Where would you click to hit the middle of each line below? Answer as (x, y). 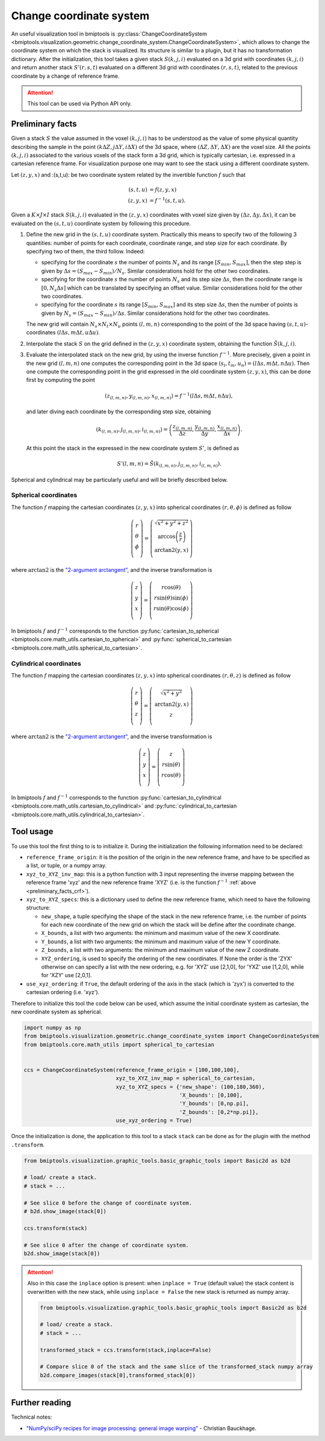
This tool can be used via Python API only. (80, 104)
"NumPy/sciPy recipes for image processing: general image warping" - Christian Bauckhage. (141, 1428)
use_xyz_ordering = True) (154, 1121)
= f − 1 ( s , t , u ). (168, 200)
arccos (166, 536)
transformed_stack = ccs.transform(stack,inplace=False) (126, 1350)
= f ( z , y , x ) (163, 189)
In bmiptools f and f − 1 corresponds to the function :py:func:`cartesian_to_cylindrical (116, 797)
